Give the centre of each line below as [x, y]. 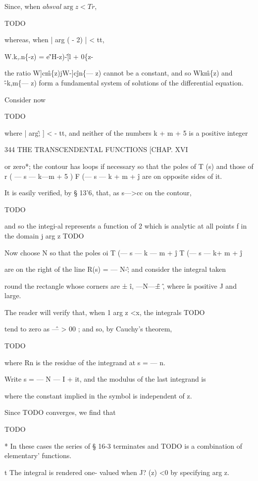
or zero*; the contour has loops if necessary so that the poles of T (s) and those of [129, 166]
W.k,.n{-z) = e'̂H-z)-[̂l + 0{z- [49, 56]
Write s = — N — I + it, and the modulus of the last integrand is [105, 379]
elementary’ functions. [38, 455]
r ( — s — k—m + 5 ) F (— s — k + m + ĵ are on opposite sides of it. [113, 176]
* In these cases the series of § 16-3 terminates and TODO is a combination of [124, 445]
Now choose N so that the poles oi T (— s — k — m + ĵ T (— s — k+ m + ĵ [124, 252]
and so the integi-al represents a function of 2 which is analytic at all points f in [126, 226]
